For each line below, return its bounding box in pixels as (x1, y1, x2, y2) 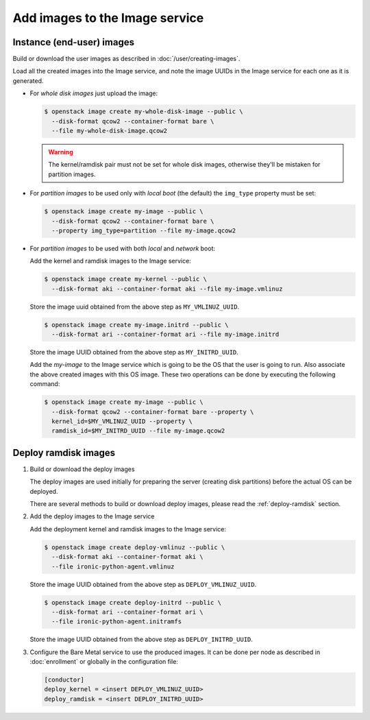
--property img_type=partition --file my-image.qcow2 (51, 226, 236, 235)
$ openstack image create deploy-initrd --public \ (44, 599, 222, 606)
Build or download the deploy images (29, 465, 135, 473)
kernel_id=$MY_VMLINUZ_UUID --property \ (51, 417, 193, 425)
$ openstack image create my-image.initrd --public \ (44, 321, 229, 328)
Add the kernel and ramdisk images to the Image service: (29, 257, 191, 265)
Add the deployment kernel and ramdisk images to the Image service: (29, 525, 226, 533)
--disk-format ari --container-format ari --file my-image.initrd (51, 331, 280, 339)
